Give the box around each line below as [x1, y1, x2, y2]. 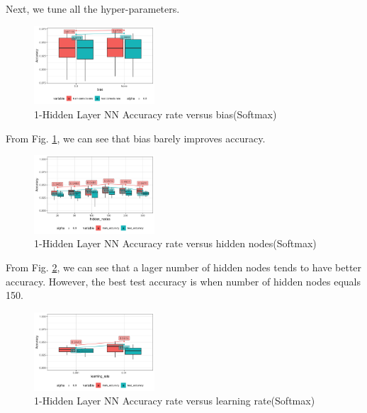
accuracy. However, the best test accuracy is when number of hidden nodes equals [6, 273, 361, 288]
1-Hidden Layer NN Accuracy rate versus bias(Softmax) [34, 106, 277, 121]
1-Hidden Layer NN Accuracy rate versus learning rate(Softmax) [34, 393, 315, 408]
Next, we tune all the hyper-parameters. [6, 1, 180, 16]
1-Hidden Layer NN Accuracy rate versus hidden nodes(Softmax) [34, 236, 317, 251]
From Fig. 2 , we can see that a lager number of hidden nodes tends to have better [6, 260, 362, 275]
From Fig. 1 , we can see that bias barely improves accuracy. [6, 130, 266, 145]
